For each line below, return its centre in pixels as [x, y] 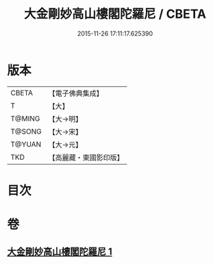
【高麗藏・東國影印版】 [86, 157]
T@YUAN [26, 144]
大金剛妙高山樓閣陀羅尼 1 [60, 252]
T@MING [25, 119]
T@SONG [26, 131]
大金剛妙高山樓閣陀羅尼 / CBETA [115, 14]
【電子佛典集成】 [76, 93]
